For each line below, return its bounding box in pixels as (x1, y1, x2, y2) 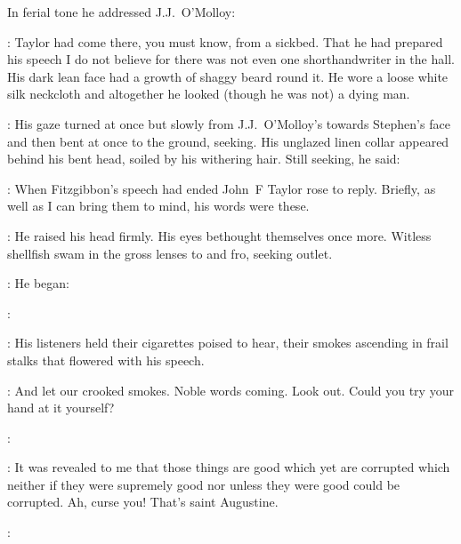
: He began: (7, 274, 69, 292)
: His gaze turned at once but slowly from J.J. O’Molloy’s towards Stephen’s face (7, 114, 450, 132)
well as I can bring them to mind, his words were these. (7, 196, 310, 215)
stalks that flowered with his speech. (7, 350, 205, 369)
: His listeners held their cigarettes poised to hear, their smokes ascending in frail (7, 333, 449, 352)
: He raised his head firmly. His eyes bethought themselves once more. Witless (7, 226, 432, 244)
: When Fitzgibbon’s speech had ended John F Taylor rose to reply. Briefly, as (7, 179, 436, 197)
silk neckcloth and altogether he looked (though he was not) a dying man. (7, 84, 410, 103)
